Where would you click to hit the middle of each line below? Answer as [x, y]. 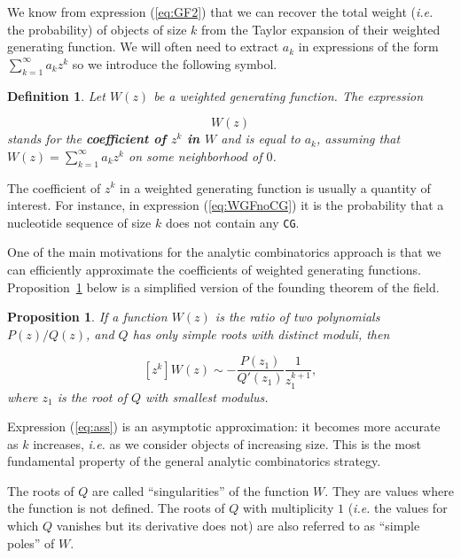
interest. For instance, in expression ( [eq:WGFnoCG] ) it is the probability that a [226, 205]
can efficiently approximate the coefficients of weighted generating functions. [214, 269]
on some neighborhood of [195, 155]
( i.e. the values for [398, 508]
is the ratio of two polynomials [297, 317]
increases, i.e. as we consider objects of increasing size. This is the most [227, 443]
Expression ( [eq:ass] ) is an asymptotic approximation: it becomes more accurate [224, 426]
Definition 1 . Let [56, 95]
